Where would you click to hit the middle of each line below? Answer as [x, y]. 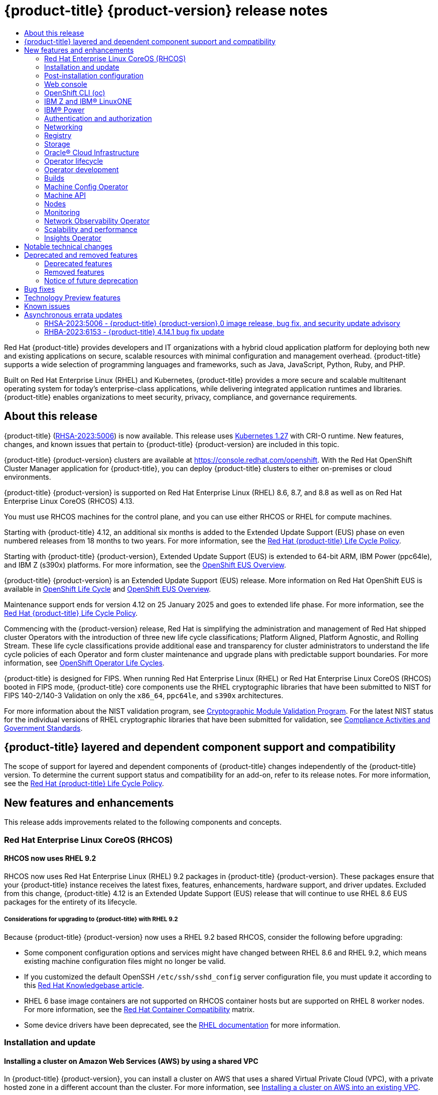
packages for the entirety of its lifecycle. [71, 902]
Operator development [82, 169]
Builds [54, 178]
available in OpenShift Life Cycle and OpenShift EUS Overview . [108, 589]
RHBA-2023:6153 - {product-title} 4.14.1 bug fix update [134, 332]
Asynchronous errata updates [73, 314]
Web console [66, 84]
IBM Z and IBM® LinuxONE [88, 101]
